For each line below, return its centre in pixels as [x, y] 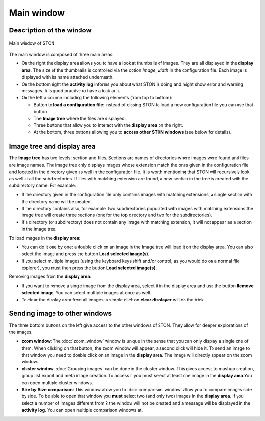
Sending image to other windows [61, 314]
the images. [21, 332]
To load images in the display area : [45, 238]
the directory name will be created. [57, 201]
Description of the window [50, 30]
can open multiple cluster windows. [57, 382]
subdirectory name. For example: [42, 185]
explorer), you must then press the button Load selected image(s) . [89, 268]
